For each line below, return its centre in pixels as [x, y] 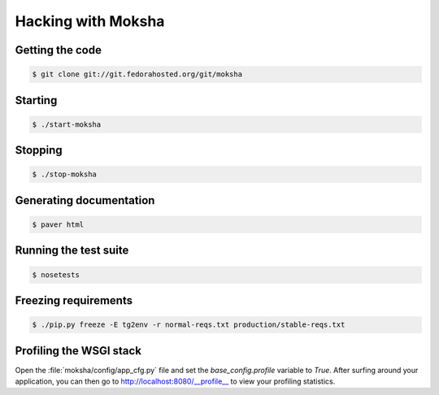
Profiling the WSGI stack [78, 351]
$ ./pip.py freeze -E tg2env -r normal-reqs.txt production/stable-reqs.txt [189, 325]
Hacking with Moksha [90, 21]
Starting [36, 100]
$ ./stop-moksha [65, 174]
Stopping [39, 150]
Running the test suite [72, 251]
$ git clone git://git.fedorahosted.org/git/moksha [137, 74]
